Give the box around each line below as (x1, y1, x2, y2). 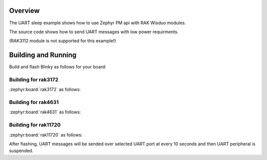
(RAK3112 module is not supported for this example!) (9, 38, 116, 44)
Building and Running (9, 51, 77, 59)
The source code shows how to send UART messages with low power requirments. (9, 29, 179, 35)
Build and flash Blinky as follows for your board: (9, 64, 106, 70)
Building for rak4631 (9, 99, 59, 106)
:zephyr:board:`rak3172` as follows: (9, 87, 81, 93)
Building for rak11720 (9, 121, 61, 128)
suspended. (9, 148, 34, 154)
